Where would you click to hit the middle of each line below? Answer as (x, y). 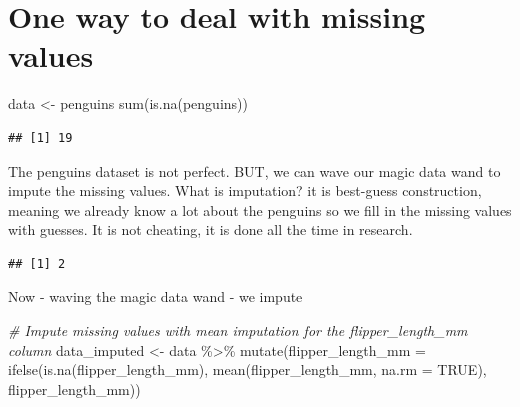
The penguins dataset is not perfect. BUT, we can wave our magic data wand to (254, 170)
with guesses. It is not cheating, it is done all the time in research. (210, 229)
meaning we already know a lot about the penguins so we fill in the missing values (260, 209)
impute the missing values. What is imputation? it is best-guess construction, (245, 190)
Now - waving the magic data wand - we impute (155, 296)
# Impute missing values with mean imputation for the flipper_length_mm (238, 330)
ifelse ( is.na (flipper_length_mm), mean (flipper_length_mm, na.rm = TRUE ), (247, 369)
